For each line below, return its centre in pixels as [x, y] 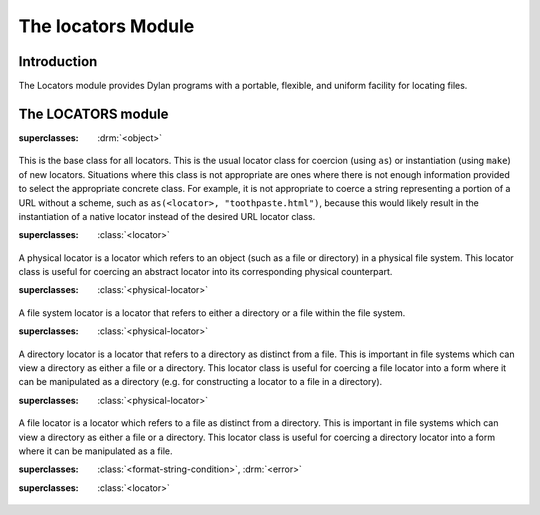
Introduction [58, 61]
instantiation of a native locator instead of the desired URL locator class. [167, 216]
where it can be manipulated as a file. [95, 451]
